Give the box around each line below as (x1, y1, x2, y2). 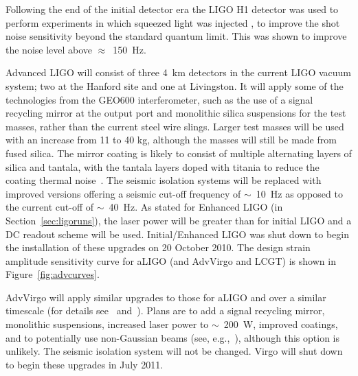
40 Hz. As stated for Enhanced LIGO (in (109, 200, 283, 214)
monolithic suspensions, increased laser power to (5, 317, 209, 331)
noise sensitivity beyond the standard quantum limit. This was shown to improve (5, 29, 347, 43)
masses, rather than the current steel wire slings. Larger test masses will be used (5, 119, 344, 133)
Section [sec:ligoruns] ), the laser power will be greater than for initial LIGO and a (5, 213, 352, 227)
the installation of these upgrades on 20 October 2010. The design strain (5, 240, 311, 255)
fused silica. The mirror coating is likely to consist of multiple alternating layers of (5, 145, 352, 160)
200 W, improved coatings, (223, 317, 338, 331)
